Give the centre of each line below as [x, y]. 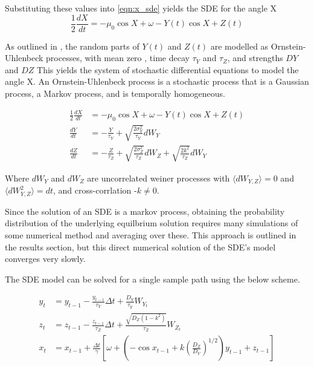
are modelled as [239, 46]
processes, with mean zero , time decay [118, 58]
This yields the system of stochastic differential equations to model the [168, 69]
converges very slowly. [45, 259]
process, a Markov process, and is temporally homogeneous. [115, 93]
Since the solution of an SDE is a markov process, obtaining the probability [145, 211]
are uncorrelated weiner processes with [159, 178]
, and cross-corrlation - [95, 190]
